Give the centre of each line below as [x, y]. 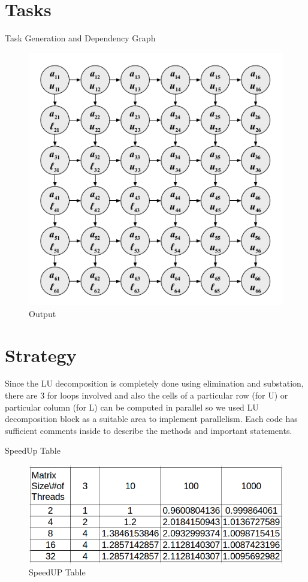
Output [43, 313]
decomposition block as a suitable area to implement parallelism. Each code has [151, 419]
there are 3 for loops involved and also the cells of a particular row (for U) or [147, 395]
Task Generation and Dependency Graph [80, 38]
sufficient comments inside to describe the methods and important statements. [149, 430]
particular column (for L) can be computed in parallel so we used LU [132, 407]
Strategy [41, 355]
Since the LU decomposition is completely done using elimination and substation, [154, 383]
